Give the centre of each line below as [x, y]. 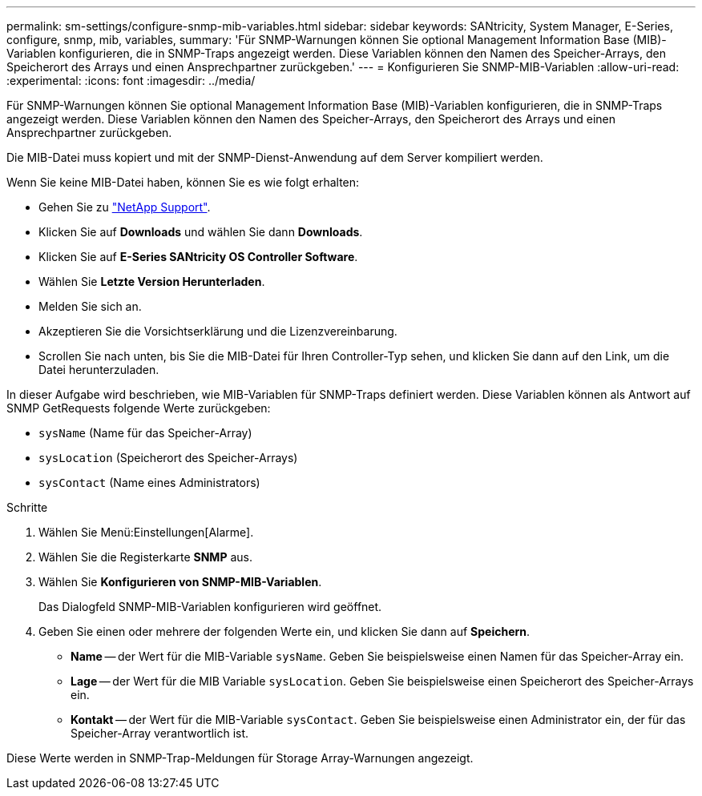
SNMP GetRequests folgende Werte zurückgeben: [139, 408]
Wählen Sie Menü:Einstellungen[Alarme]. [146, 532]
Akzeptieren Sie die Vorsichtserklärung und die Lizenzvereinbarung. [218, 331]
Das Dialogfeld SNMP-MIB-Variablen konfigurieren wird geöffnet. [210, 607]
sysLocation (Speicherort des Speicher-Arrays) [168, 458]
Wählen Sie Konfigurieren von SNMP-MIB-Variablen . [180, 582]
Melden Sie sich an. [90, 306]
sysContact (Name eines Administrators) [149, 482]
